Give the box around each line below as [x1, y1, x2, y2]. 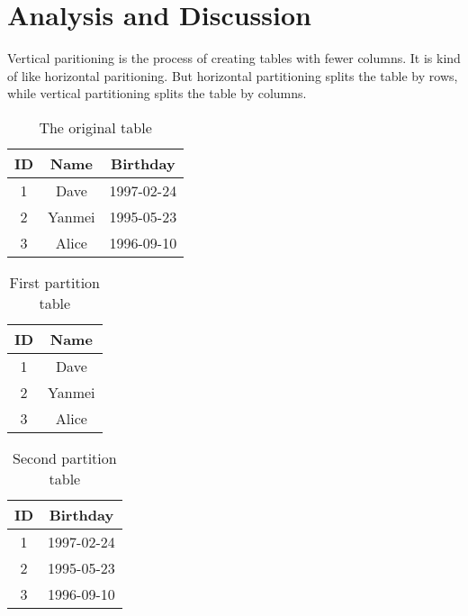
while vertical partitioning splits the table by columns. [7, 84, 307, 103]
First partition [9, 271, 100, 293]
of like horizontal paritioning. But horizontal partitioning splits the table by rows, [7, 66, 458, 85]
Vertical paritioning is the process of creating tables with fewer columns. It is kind [7, 49, 461, 68]
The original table [39, 116, 152, 138]
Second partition [13, 447, 117, 468]
